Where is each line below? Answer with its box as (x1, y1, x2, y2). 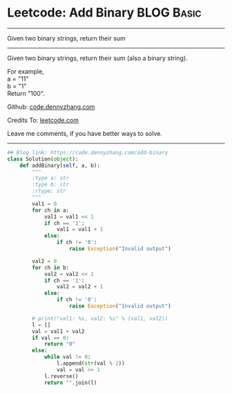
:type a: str (32, 174, 70, 182)
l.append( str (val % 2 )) (56, 360, 126, 367)
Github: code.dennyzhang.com (7, 102, 95, 111)
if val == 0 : (32, 334, 70, 341)
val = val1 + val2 (32, 327, 85, 335)
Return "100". (7, 89, 45, 97)
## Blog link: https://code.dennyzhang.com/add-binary (7, 149, 168, 156)
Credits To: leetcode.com (7, 116, 79, 124)
